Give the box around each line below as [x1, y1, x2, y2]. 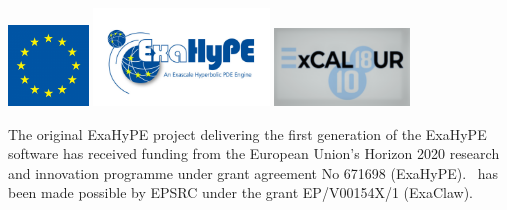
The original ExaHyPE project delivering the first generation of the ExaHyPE [8, 123, 487, 144]
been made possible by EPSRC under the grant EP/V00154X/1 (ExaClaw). [8, 182, 473, 203]
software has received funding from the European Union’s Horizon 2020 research [8, 143, 500, 164]
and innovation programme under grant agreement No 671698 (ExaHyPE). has [8, 162, 499, 183]
